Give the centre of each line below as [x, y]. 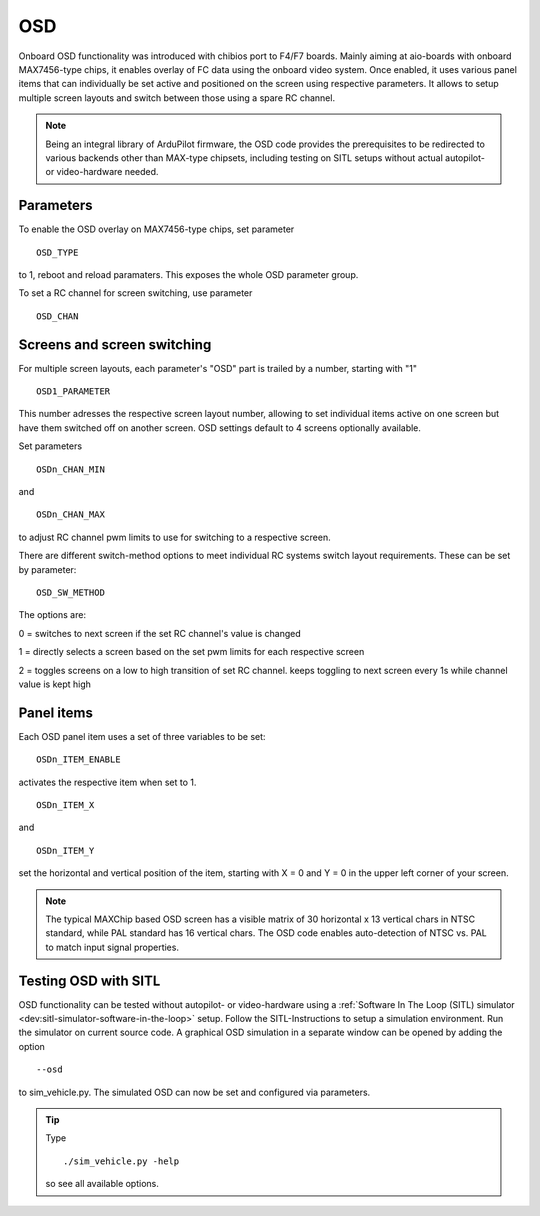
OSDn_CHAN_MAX [70, 514]
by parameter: [47, 569]
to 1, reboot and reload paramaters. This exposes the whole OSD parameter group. [188, 274]
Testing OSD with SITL [89, 980]
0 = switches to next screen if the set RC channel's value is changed [160, 633]
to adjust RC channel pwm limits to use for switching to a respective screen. [174, 537]
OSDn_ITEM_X [65, 804]
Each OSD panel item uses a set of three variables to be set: [142, 736]
